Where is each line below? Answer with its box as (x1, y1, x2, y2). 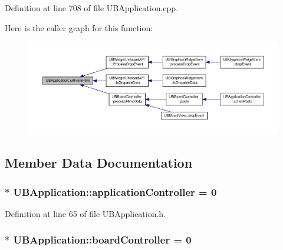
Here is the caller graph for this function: (5, 21, 153, 34)
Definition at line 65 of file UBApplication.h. (5, 207, 166, 219)
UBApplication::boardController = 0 (13, 232, 192, 247)
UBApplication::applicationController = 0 (13, 184, 217, 199)
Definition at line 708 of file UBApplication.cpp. (5, 2, 179, 14)
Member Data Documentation (5, 154, 193, 172)
